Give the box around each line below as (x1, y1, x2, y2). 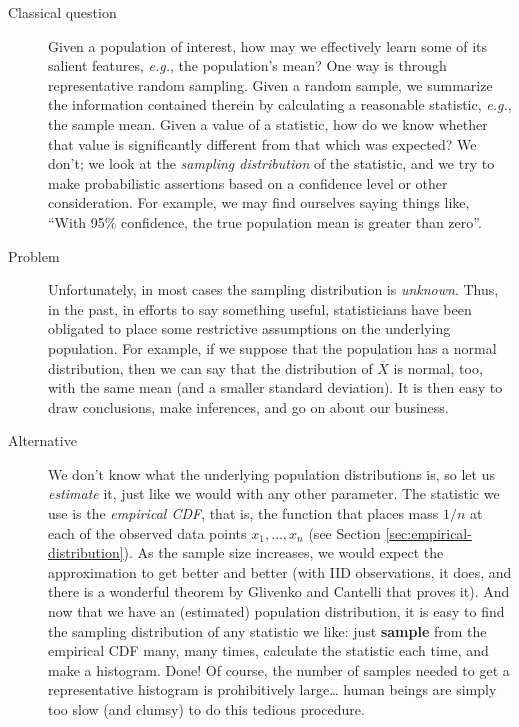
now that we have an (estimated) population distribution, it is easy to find (48, 601, 505, 622)
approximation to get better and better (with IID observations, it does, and (48, 561, 512, 582)
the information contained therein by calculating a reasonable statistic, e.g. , (48, 94, 512, 115)
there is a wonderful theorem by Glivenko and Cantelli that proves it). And (48, 581, 510, 602)
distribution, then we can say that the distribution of (48, 357, 373, 378)
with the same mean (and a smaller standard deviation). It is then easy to (48, 377, 503, 398)
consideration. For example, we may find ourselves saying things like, (48, 192, 470, 213)
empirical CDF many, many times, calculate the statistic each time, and (48, 640, 489, 661)
